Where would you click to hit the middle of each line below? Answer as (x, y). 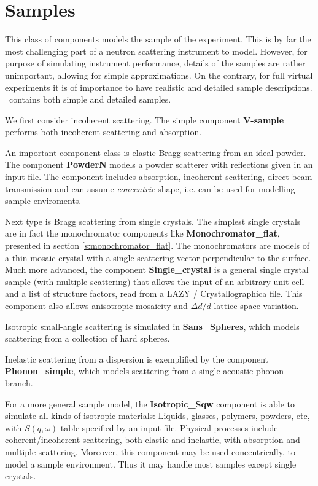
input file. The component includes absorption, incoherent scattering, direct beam (159, 177)
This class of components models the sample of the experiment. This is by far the (158, 39)
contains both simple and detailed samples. (90, 99)
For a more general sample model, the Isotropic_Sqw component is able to (150, 403)
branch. (19, 382)
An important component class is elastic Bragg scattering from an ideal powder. (156, 152)
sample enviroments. (43, 201)
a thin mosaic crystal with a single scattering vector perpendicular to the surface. (158, 257)
